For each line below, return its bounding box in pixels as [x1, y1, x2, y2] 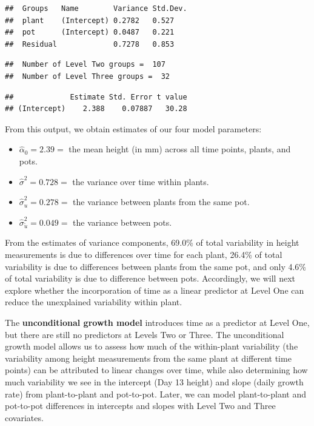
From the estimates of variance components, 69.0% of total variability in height [5, 236, 299, 249]
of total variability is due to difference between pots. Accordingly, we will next [5, 272, 295, 285]
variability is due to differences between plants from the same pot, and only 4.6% [5, 260, 307, 272]
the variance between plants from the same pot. [73, 195, 250, 208]
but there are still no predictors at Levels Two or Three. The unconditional [5, 328, 284, 340]
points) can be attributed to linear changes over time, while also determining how [5, 363, 308, 376]
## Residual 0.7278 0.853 [5, 39, 175, 49]
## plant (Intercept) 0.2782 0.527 [5, 16, 175, 25]
